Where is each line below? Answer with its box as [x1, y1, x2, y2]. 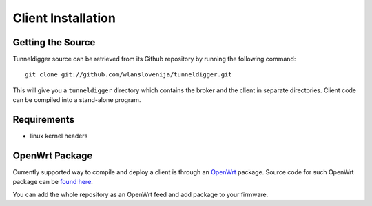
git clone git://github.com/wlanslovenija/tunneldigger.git [25, 71, 232, 79]
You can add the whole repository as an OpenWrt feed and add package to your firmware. [12, 190, 269, 198]
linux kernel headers [30, 132, 88, 141]
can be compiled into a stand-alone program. [12, 96, 141, 104]
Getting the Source [12, 37, 96, 48]
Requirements [12, 114, 75, 125]
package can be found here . [12, 178, 93, 186]
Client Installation [12, 10, 116, 25]
